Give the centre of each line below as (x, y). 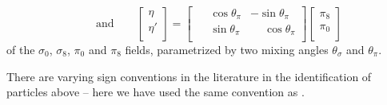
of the (21, 49)
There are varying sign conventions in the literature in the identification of (189, 76)
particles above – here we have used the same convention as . (156, 92)
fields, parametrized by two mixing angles (227, 49)
